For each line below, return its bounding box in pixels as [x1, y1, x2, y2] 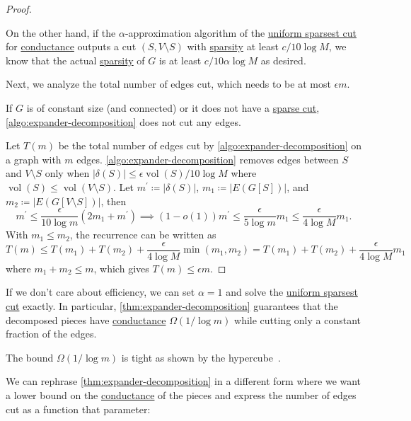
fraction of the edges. [6, 326, 97, 341]
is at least [158, 52, 202, 67]
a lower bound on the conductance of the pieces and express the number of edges [6, 388, 357, 402]
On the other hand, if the [6, 25, 116, 40]
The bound [6, 350, 54, 364]
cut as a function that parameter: [6, 401, 151, 416]
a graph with [6, 151, 62, 166]
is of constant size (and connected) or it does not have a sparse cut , [26, 100, 320, 115]
